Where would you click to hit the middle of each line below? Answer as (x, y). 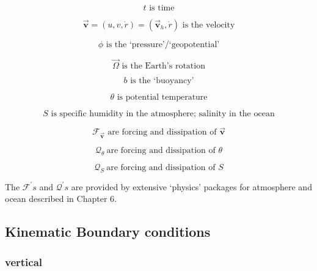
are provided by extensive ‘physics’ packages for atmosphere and (191, 186)
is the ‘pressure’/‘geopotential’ (163, 45)
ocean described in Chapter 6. (61, 199)
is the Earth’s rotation (163, 66)
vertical (24, 262)
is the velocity (209, 25)
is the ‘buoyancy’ (162, 81)
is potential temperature (162, 98)
